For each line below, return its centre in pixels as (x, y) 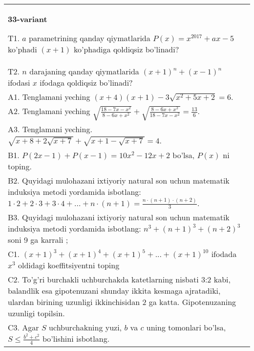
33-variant (28, 19)
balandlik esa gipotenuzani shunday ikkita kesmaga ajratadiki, (114, 291)
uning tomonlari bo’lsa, (186, 328)
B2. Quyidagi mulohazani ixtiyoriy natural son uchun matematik (119, 180)
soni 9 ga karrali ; (38, 240)
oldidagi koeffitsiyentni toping (69, 265)
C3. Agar (23, 328)
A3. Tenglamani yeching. (50, 129)
